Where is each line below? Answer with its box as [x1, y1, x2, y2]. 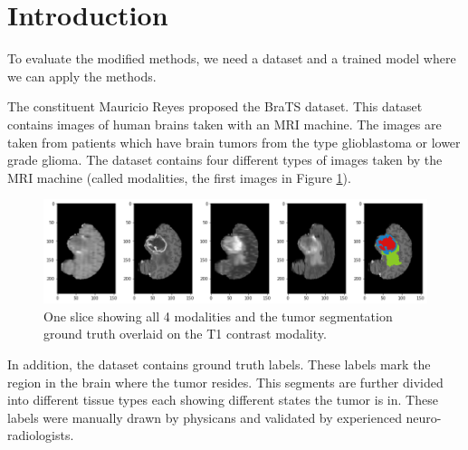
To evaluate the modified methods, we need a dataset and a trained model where [7, 49, 456, 68]
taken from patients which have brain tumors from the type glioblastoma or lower [7, 132, 461, 151]
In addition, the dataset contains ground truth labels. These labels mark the [7, 354, 431, 373]
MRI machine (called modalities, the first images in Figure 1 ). [7, 168, 351, 187]
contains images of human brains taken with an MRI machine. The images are [7, 114, 442, 133]
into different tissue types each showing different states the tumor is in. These [7, 390, 438, 409]
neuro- [406, 407, 442, 426]
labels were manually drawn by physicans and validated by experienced [7, 407, 402, 426]
